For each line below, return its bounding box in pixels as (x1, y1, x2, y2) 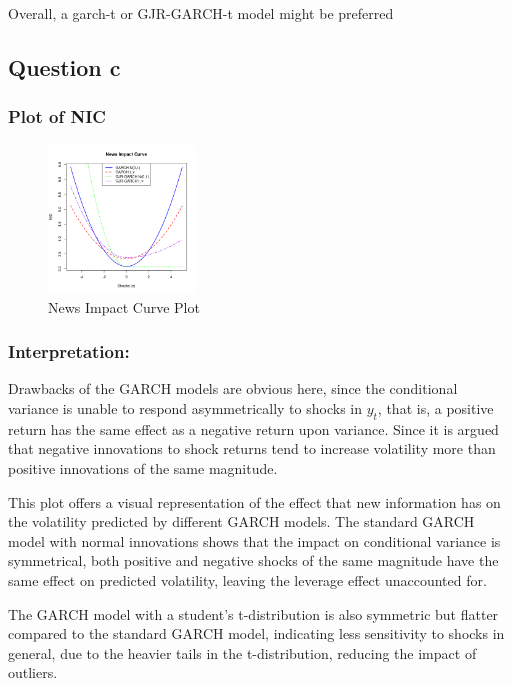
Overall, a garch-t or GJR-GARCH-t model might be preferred (8, 3, 394, 23)
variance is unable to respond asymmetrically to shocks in (8, 397, 362, 418)
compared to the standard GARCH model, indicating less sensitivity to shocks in (8, 623, 505, 644)
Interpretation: (8, 339, 130, 364)
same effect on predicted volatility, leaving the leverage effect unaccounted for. (8, 569, 487, 590)
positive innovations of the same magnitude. (8, 457, 278, 478)
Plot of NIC (8, 104, 106, 129)
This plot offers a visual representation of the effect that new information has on (8, 491, 501, 512)
